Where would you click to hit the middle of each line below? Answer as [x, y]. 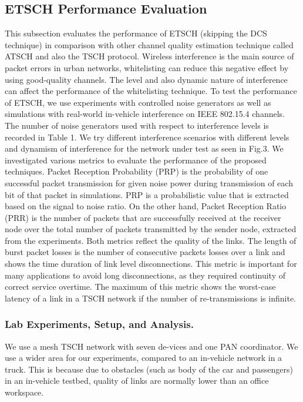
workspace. [24, 392]
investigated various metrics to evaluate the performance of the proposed [136, 160]
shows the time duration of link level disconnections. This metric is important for [151, 264]
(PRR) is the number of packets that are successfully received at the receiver [143, 217]
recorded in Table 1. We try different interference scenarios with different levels [147, 137]
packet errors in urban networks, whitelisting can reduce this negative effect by [147, 67]
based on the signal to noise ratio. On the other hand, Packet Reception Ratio [146, 206]
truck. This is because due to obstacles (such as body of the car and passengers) [149, 369]
